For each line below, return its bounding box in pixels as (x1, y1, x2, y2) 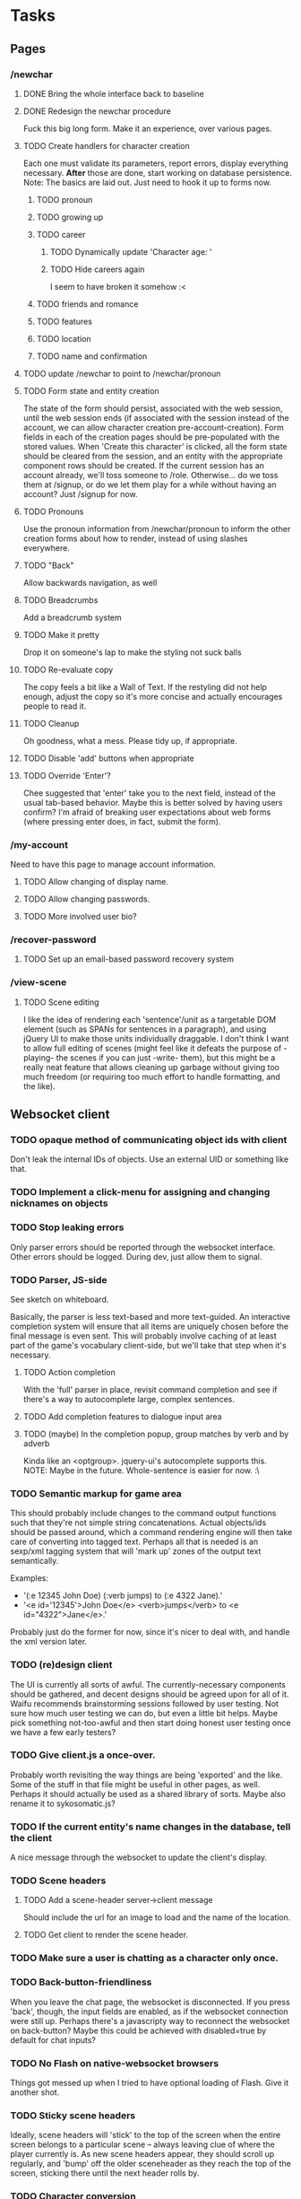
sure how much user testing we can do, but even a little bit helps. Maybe (10, 1707, 279, 1718)
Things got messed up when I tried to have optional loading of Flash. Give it (10, 2077, 289, 2088)
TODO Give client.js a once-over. (10, 1749, 156, 1761)
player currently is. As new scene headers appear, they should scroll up (10, 2149, 275, 2160)
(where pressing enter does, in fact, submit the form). (22, 816, 221, 826)
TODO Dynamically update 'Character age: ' (49, 246, 212, 257)
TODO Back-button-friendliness (10, 1976, 152, 1988)
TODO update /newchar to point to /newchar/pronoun (22, 368, 221, 379)
